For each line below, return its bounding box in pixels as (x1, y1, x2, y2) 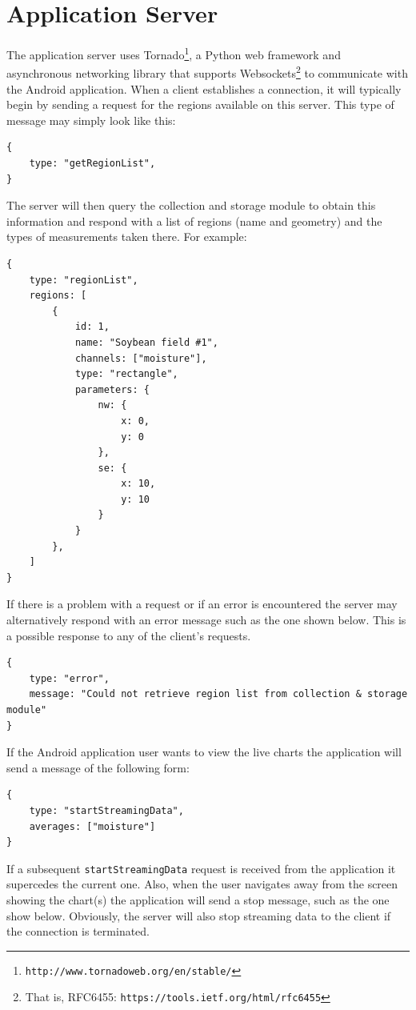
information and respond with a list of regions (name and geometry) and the (6, 212, 382, 229)
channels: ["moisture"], (74, 352, 207, 364)
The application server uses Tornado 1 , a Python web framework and (6, 44, 341, 62)
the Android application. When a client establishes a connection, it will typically (6, 80, 402, 97)
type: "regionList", (29, 274, 138, 286)
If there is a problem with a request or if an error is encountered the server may (6, 595, 398, 612)
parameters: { (74, 383, 150, 395)
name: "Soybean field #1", (74, 336, 218, 348)
